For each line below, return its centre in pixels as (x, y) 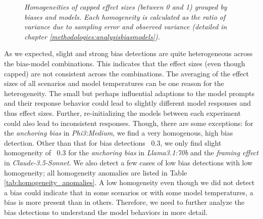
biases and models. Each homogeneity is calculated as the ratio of (125, 16)
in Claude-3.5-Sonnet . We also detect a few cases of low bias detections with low (128, 162)
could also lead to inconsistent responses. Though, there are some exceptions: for (129, 123)
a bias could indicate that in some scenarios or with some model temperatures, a (129, 192)
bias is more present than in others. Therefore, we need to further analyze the (124, 202)
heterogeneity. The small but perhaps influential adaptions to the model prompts (129, 93)
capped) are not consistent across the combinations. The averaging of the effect (127, 73)
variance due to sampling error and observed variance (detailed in (126, 27)
